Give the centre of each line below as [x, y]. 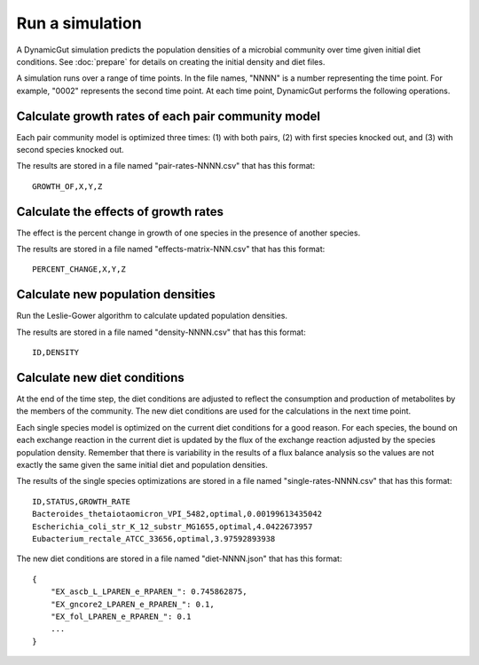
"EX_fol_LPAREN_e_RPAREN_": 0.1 [121, 616]
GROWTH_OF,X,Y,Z [67, 186]
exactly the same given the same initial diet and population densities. [142, 465]
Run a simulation [79, 23]
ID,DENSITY [56, 352]
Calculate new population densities [116, 294]
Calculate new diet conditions [101, 377]
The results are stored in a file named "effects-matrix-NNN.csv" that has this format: [171, 249]
